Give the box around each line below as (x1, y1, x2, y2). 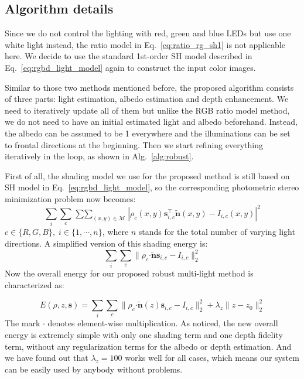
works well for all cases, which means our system (125, 351, 299, 364)
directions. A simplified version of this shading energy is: (5, 237, 208, 249)
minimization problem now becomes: (5, 192, 136, 204)
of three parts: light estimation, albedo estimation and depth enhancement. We (5, 93, 289, 105)
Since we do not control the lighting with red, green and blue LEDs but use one (5, 27, 291, 39)
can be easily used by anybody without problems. (5, 363, 183, 375)
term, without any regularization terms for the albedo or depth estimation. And (5, 340, 292, 352)
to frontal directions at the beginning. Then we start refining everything (5, 138, 263, 151)
